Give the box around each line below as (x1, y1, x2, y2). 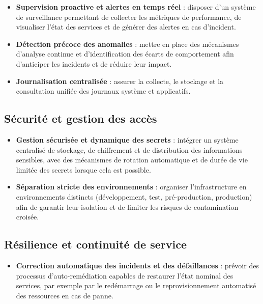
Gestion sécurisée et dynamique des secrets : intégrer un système (16, 134, 239, 145)
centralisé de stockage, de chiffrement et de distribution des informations (16, 144, 243, 155)
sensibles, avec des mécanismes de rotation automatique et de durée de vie (16, 154, 248, 165)
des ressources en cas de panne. (16, 290, 113, 300)
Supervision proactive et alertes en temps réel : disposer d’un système (16, 2, 256, 12)
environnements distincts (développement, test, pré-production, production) (16, 191, 252, 202)
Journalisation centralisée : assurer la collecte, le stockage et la (16, 75, 224, 86)
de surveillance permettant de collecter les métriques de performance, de (16, 11, 242, 22)
